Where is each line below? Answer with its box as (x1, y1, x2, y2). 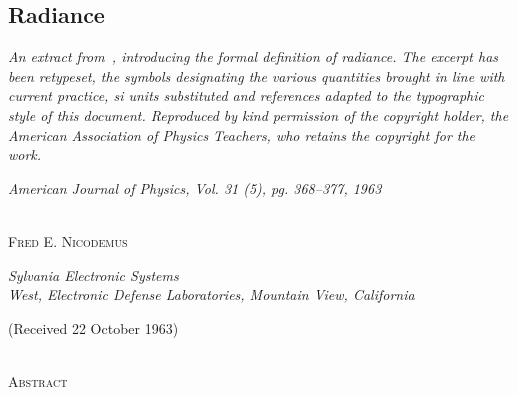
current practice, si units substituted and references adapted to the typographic (8, 85, 484, 106)
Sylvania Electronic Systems (8, 264, 179, 285)
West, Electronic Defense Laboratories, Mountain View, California (8, 284, 415, 305)
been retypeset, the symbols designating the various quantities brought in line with (8, 65, 505, 86)
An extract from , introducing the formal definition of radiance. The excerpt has (8, 46, 499, 67)
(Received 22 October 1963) (8, 317, 179, 338)
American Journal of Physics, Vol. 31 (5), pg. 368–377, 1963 (8, 177, 382, 198)
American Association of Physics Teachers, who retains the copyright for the (8, 124, 476, 145)
